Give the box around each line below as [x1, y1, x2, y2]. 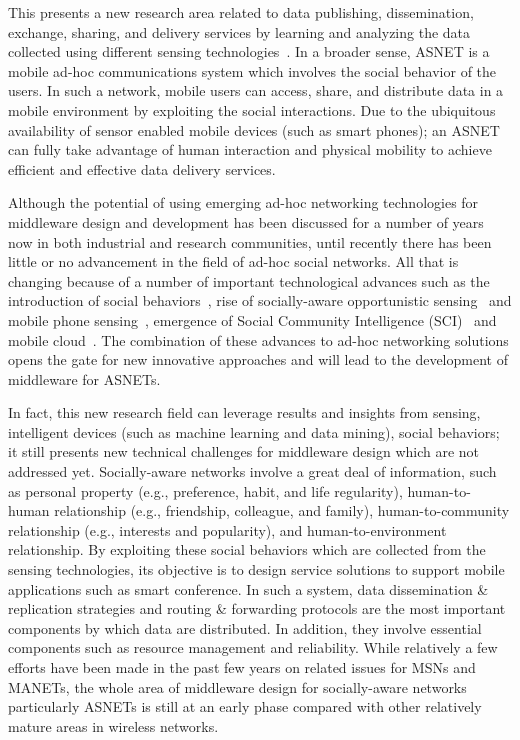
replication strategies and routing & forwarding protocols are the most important [8, 598, 506, 619]
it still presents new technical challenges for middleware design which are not [8, 441, 480, 462]
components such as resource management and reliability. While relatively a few [8, 637, 498, 658]
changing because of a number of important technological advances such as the [8, 270, 490, 291]
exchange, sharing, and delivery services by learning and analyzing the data [8, 21, 471, 42]
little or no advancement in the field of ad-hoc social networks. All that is [8, 251, 459, 272]
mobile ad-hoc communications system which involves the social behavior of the [8, 60, 497, 81]
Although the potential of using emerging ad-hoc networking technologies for [8, 192, 479, 213]
